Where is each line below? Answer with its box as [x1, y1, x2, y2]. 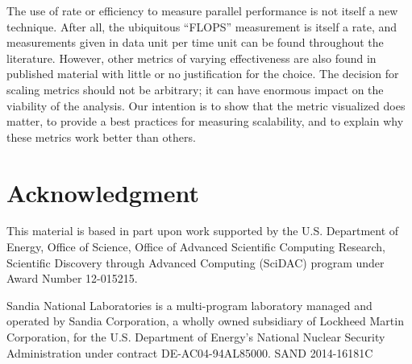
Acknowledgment [6, 176, 199, 209]
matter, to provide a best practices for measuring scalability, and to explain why [6, 113, 404, 130]
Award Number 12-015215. [6, 270, 138, 287]
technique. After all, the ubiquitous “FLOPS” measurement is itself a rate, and [6, 18, 397, 35]
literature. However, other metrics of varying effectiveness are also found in [6, 49, 377, 66]
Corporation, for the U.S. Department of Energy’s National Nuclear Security [6, 329, 385, 345]
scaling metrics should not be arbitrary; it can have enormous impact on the [6, 81, 384, 97]
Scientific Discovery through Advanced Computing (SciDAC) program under [6, 254, 385, 271]
